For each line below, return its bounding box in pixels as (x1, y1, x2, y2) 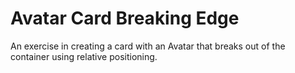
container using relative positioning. (10, 50, 158, 62)
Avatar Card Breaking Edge (10, 7, 240, 30)
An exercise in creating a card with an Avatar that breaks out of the (10, 40, 286, 52)
